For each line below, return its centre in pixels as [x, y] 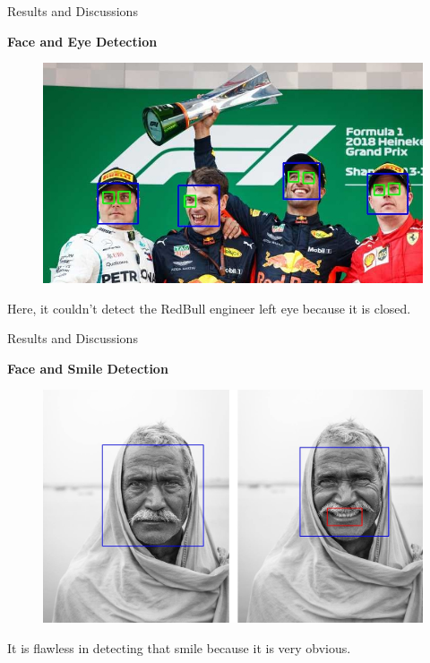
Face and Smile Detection [88, 368]
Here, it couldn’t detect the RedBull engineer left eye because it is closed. [209, 308]
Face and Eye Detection [82, 41]
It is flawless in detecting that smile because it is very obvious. [179, 647]
